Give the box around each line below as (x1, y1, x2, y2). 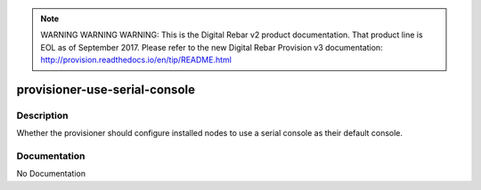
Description (16, 109, 69, 122)
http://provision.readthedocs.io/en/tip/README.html (40, 54, 232, 66)
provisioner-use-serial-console (16, 82, 196, 97)
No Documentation (16, 169, 86, 179)
